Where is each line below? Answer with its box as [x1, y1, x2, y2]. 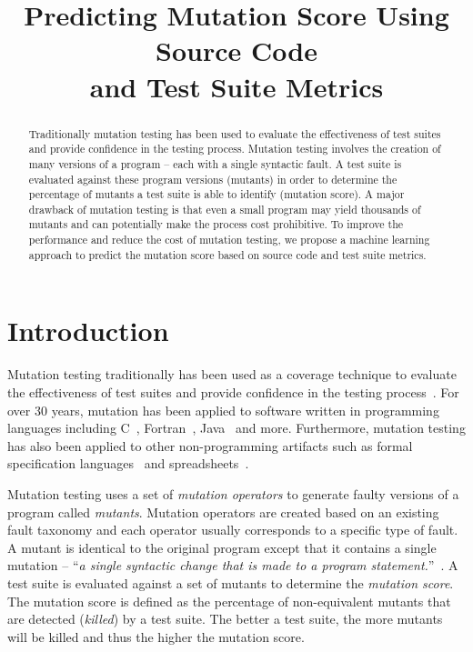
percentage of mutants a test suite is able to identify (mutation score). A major [28, 186, 405, 202]
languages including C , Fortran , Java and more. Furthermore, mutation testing [7, 418, 466, 437]
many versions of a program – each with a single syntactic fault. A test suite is [28, 155, 402, 171]
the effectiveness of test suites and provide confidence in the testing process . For [7, 382, 459, 401]
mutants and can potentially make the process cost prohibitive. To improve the [28, 216, 404, 232]
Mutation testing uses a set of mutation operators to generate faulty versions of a [7, 484, 459, 503]
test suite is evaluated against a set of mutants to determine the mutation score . [7, 573, 454, 592]
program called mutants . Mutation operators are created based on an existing [7, 502, 439, 521]
